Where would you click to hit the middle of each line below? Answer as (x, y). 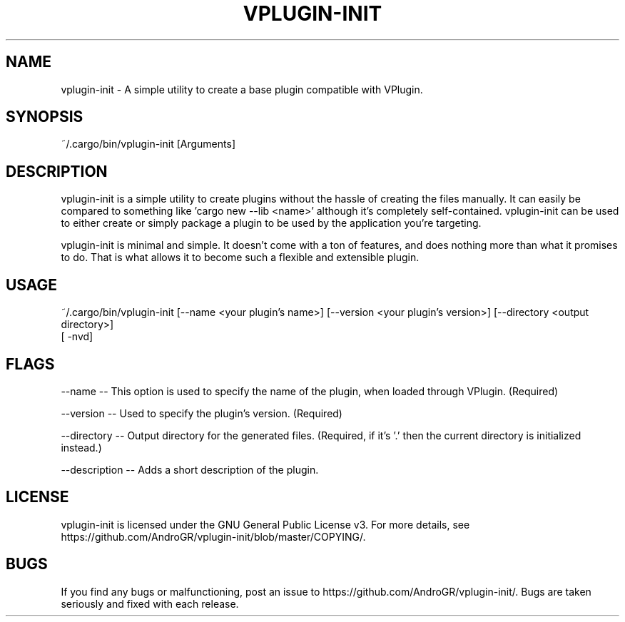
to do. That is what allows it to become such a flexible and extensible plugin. (240, 258)
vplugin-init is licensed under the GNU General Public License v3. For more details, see (265, 524)
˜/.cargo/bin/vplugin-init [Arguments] (148, 144)
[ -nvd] (77, 337)
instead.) (81, 447)
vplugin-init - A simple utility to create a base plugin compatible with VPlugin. (242, 89)
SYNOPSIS (45, 117)
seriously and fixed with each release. (150, 603)
